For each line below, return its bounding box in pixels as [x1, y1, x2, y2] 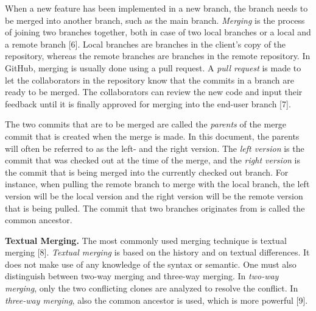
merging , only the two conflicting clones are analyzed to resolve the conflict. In [5, 282, 298, 295]
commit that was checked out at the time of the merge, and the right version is [5, 154, 300, 166]
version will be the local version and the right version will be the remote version [5, 189, 303, 202]
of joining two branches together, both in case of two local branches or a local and [5, 26, 311, 38]
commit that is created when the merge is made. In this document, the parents [5, 129, 300, 142]
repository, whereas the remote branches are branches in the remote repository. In [5, 49, 311, 62]
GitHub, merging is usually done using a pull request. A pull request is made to [5, 61, 301, 74]
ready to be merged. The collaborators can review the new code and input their [5, 85, 303, 98]
